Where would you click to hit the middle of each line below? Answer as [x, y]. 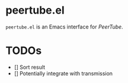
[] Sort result [30, 67]
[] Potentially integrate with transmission [63, 73]
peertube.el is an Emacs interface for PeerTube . [64, 27]
